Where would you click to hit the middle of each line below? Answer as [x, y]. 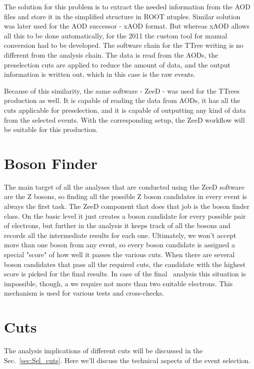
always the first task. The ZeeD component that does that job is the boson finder [127, 206]
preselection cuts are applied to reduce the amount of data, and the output [117, 64]
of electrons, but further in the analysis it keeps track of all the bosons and [117, 225]
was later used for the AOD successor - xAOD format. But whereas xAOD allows [127, 26]
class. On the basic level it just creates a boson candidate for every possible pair [125, 216]
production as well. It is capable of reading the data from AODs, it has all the [122, 100]
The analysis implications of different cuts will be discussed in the [104, 351]
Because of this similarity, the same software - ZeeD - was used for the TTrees [122, 90]
